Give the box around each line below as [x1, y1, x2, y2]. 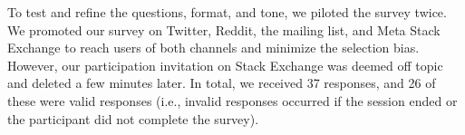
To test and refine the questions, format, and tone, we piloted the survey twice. [7, 3, 447, 21]
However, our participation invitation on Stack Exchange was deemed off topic [7, 55, 443, 74]
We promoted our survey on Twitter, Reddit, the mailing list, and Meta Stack [7, 20, 441, 39]
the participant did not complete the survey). [7, 109, 259, 128]
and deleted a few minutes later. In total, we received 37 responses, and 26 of [7, 73, 436, 92]
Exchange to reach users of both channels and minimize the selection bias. [7, 38, 420, 57]
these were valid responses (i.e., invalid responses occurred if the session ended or [7, 91, 458, 110]
